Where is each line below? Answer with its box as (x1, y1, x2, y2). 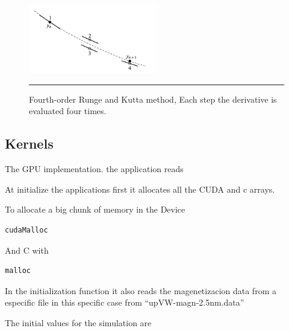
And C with (5, 243, 49, 256)
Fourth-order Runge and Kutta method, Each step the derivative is (29, 92, 277, 105)
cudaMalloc (5, 226, 48, 235)
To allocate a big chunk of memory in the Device (5, 203, 185, 216)
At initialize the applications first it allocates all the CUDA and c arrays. (5, 182, 275, 195)
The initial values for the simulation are (5, 316, 152, 329)
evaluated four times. (29, 104, 107, 117)
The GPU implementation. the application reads (5, 162, 184, 175)
